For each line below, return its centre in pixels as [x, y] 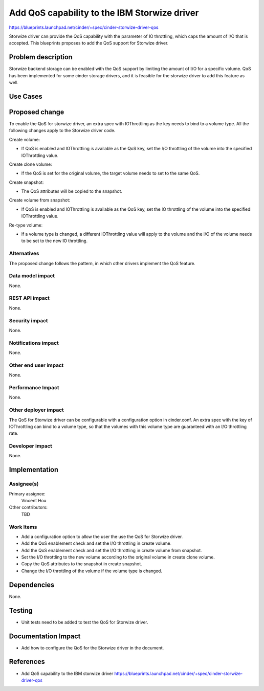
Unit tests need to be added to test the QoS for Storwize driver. [85, 622]
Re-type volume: [26, 225]
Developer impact [31, 446]
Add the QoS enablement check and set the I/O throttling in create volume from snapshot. [112, 550]
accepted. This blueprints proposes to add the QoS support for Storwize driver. [89, 43]
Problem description [41, 57]
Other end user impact [36, 365]
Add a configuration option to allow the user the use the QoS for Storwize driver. [102, 536]
